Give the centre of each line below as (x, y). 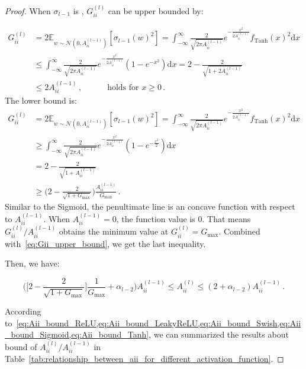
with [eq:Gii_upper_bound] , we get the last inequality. (105, 243)
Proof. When (28, 10)
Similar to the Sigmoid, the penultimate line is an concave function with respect (150, 206)
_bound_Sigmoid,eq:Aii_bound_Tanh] (77, 334)
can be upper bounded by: (156, 10)
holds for (123, 87)
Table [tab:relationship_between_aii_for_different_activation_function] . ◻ (144, 359)
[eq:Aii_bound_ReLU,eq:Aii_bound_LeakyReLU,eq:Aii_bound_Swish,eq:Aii (159, 323)
